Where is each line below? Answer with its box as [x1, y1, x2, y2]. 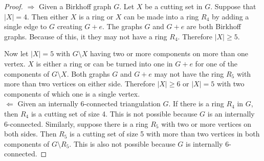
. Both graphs [67, 68, 110, 79]
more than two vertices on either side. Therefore [4, 78, 155, 89]
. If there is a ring [168, 98, 224, 109]
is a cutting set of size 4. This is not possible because [31, 108, 197, 119]
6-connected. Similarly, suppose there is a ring [4, 118, 148, 129]
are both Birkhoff [186, 21, 241, 32]
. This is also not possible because [69, 138, 175, 149]
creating [57, 21, 82, 32]
